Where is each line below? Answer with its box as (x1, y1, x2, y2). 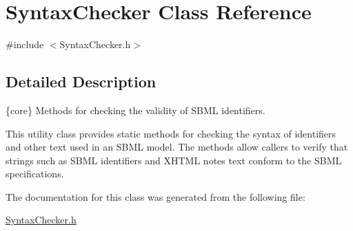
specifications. (6, 166, 64, 181)
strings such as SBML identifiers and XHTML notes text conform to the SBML (6, 153, 342, 167)
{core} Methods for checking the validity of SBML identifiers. (6, 102, 265, 117)
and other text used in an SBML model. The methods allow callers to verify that (6, 140, 348, 154)
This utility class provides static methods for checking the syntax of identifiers (6, 126, 336, 140)
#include (6, 37, 44, 52)
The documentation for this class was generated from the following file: (6, 189, 305, 203)
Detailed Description (6, 71, 157, 92)
